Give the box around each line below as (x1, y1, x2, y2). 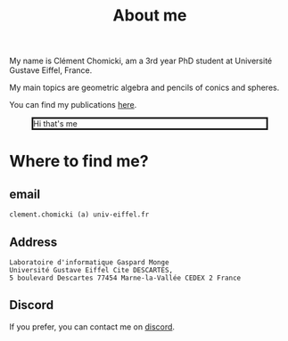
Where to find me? (9, 151, 149, 172)
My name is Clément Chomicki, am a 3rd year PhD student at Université (9, 55, 273, 67)
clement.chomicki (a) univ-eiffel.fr (9, 210, 150, 219)
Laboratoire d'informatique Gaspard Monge (9, 258, 169, 267)
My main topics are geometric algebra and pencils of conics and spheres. (9, 82, 280, 93)
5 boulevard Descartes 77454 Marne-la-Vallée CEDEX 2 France (9, 273, 242, 282)
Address (9, 234, 58, 249)
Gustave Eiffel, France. (9, 65, 93, 76)
